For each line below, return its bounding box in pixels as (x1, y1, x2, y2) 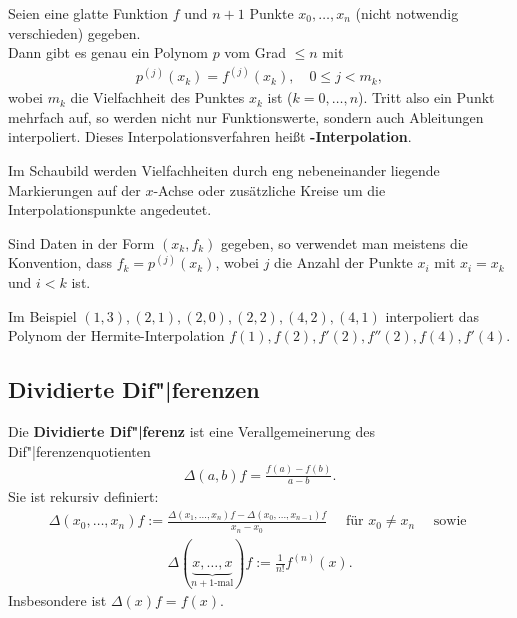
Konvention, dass (8, 252, 112, 273)
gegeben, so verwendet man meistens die (221, 232, 468, 253)
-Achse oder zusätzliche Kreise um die (153, 179, 386, 200)
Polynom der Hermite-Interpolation (8, 325, 225, 346)
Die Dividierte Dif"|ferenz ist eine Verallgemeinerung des (8, 420, 376, 441)
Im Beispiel (8, 305, 77, 326)
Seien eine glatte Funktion (8, 3, 169, 23)
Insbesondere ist (8, 590, 107, 611)
